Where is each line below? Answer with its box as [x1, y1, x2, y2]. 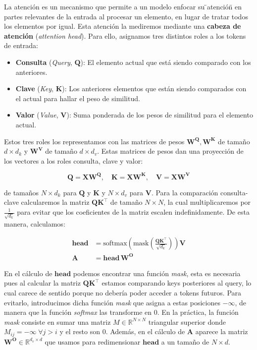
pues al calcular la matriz [4, 278, 81, 288]
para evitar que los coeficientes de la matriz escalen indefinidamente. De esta [17, 207, 250, 217]
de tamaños [4, 187, 39, 197]
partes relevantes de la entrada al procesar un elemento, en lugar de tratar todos [4, 11, 248, 21]
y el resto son [59, 326, 100, 337]
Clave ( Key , [15, 83, 54, 94]
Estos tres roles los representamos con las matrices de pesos [4, 136, 185, 146]
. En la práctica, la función [157, 307, 239, 317]
